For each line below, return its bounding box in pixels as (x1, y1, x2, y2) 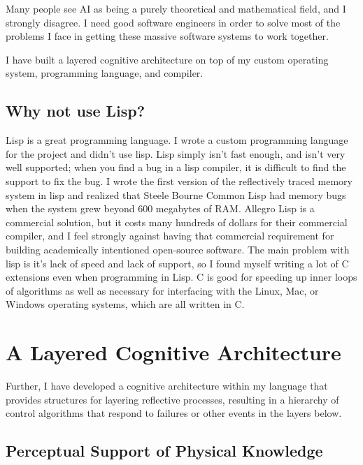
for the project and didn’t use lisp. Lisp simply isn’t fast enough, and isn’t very (6, 146, 346, 161)
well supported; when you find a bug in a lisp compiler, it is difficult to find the (6, 160, 346, 175)
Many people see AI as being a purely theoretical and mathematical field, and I (6, 1, 346, 15)
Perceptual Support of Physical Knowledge (6, 440, 323, 462)
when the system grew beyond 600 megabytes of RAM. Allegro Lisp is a (6, 201, 315, 216)
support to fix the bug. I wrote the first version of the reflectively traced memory (6, 173, 353, 188)
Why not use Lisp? (6, 100, 145, 121)
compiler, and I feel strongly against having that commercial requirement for (6, 228, 334, 243)
